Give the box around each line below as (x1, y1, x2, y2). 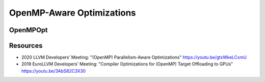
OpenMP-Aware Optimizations (9, 7, 136, 18)
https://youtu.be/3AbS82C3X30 (21, 68, 86, 74)
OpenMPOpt (9, 26, 48, 34)
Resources (9, 41, 43, 50)
